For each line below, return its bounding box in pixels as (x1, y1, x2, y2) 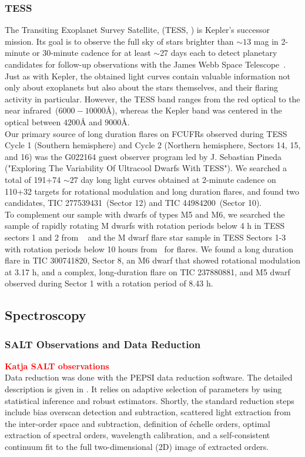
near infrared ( (5, 104, 59, 116)
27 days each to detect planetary (160, 46, 277, 59)
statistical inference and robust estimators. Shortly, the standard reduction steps (5, 394, 294, 406)
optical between (5, 115, 61, 128)
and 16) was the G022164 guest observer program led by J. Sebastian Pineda (5, 150, 282, 162)
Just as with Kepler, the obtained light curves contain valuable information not (5, 69, 290, 82)
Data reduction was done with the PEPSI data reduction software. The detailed (5, 371, 293, 383)
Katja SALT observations (5, 359, 109, 372)
